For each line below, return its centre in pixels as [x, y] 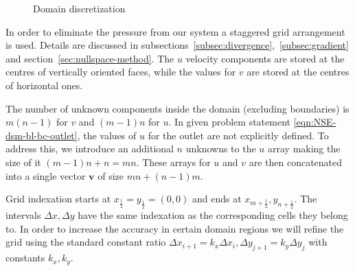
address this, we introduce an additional [90, 149]
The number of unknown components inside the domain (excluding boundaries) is [177, 108]
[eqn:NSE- [315, 122]
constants [25, 258]
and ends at [217, 199]
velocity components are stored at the [265, 58]
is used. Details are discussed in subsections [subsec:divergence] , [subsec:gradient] [177, 45]
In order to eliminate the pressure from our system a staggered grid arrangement [175, 31]
